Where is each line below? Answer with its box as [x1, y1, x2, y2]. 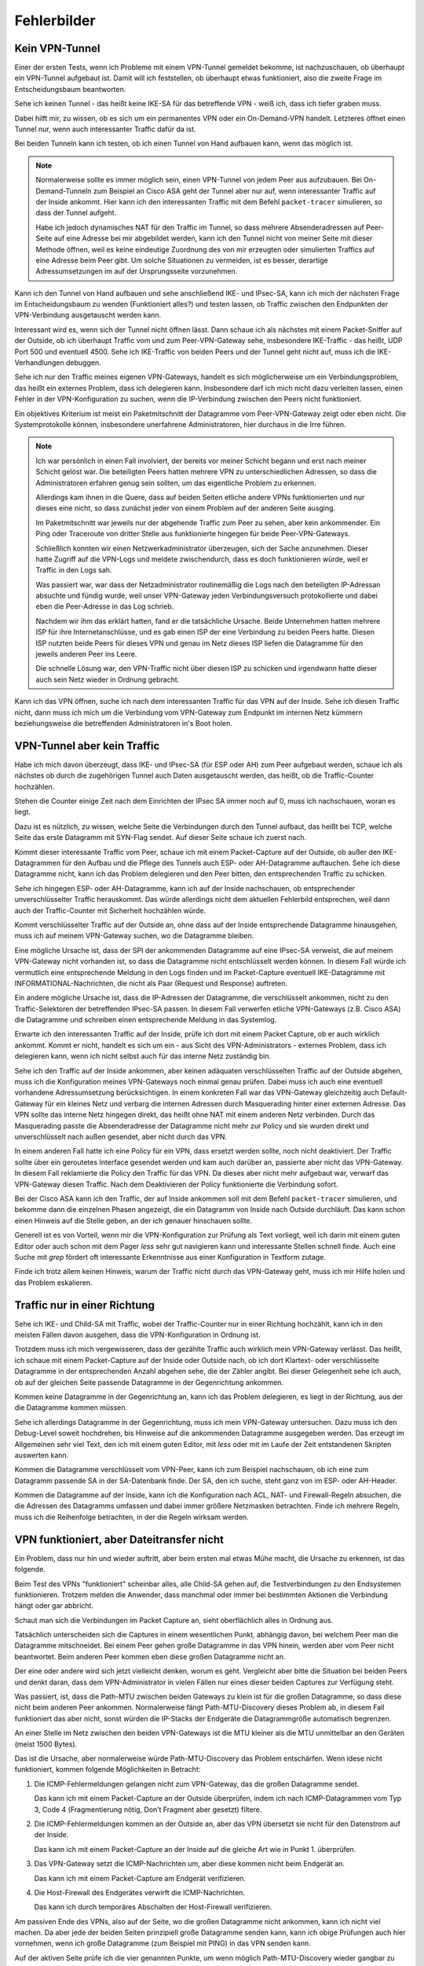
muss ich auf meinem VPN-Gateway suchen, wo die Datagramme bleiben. [14, 931, 254, 941]
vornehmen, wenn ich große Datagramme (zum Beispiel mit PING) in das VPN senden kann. [14, 1938, 311, 1948]
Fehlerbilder [14, 12, 96, 29]
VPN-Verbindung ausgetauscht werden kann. [14, 311, 162, 320]
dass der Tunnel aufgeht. [35, 208, 117, 218]
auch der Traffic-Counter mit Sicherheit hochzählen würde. [14, 905, 207, 915]
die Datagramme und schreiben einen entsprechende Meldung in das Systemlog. [14, 1015, 277, 1025]
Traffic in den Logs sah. [35, 565, 112, 575]
